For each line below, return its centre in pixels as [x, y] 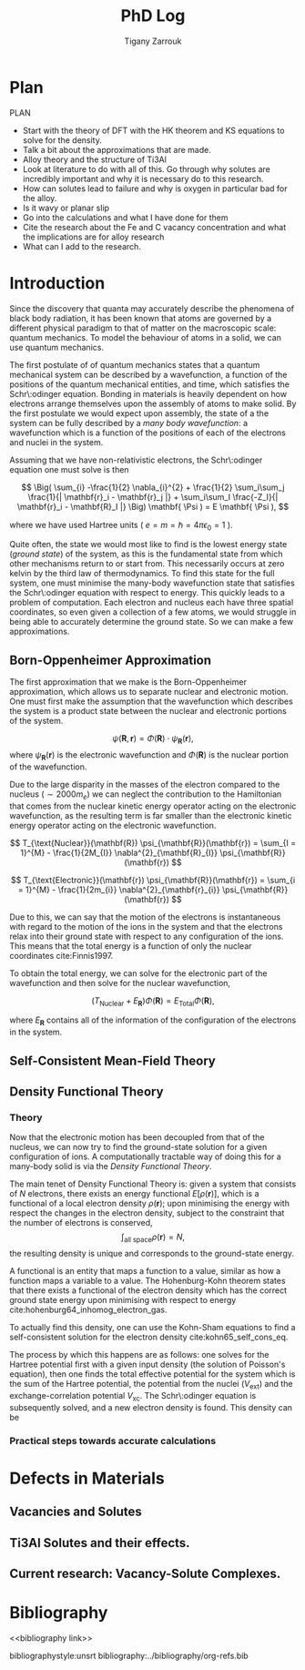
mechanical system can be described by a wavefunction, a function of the [148, 374]
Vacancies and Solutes [76, 1512]
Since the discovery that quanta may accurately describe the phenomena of [152, 308]
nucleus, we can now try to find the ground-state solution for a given [138, 1147]
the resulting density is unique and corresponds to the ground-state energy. [152, 1254]
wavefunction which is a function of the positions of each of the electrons [148, 433]
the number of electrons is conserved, [81, 1223]
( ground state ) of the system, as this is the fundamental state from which [146, 554]
